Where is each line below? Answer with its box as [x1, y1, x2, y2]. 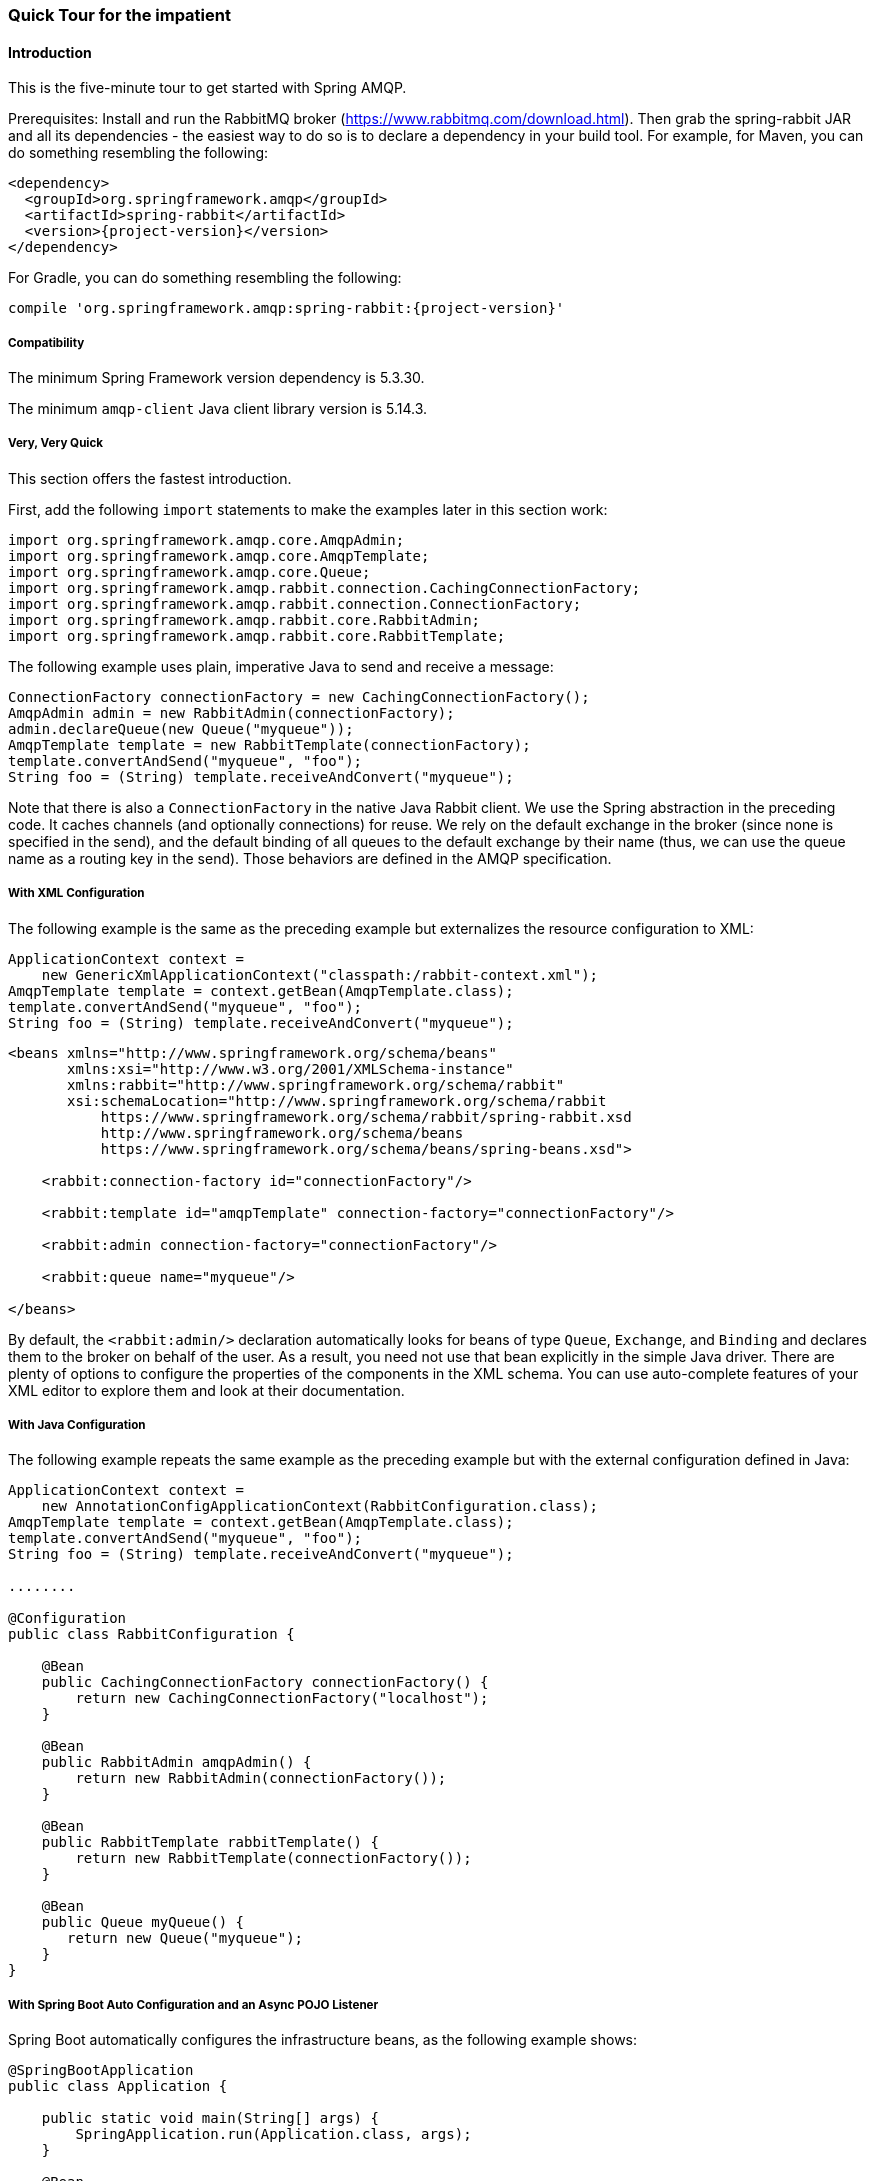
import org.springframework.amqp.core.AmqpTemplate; [8, 547, 430, 564]
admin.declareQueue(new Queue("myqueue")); [8, 720, 354, 737]
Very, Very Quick [8, 436, 104, 451]
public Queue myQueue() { [41, 1914, 245, 1931]
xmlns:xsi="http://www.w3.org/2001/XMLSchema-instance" [67, 1060, 514, 1077]
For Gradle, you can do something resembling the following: [8, 269, 402, 287]
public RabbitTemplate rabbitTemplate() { [41, 1834, 379, 1851]
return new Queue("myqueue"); [67, 1930, 304, 1947]
